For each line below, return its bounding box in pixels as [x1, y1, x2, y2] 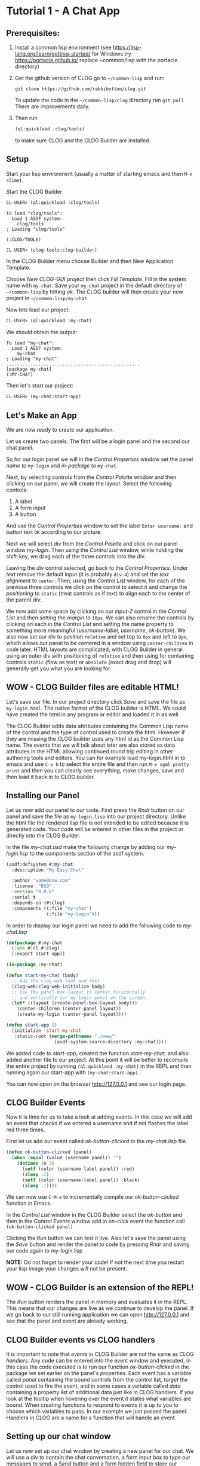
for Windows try [91, 50, 131, 57]
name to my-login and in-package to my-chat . [6, 462, 118, 469]
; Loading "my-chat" [6, 356, 58, 362]
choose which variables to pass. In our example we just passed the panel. [6, 1408, 188, 1415]
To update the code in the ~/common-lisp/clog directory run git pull [14, 97, 184, 103]
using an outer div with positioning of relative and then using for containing [6, 652, 194, 659]
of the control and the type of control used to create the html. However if [6, 728, 185, 736]
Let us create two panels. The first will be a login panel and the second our [6, 438, 190, 445]
